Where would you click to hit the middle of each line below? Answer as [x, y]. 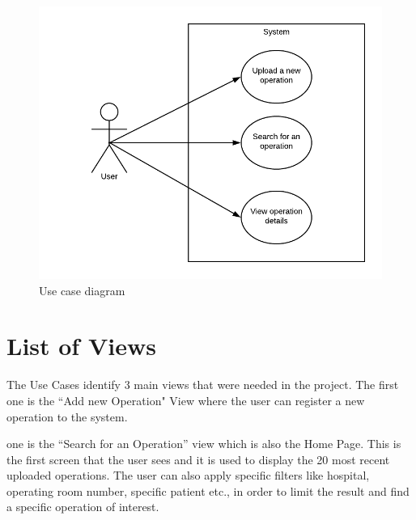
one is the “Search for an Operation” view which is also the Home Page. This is [204, 444]
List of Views [81, 346]
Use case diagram [82, 290]
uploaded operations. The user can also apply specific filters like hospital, [188, 475]
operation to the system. [67, 416]
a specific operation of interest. [83, 507]
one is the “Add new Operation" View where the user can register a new [186, 400]
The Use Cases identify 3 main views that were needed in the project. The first [203, 385]
